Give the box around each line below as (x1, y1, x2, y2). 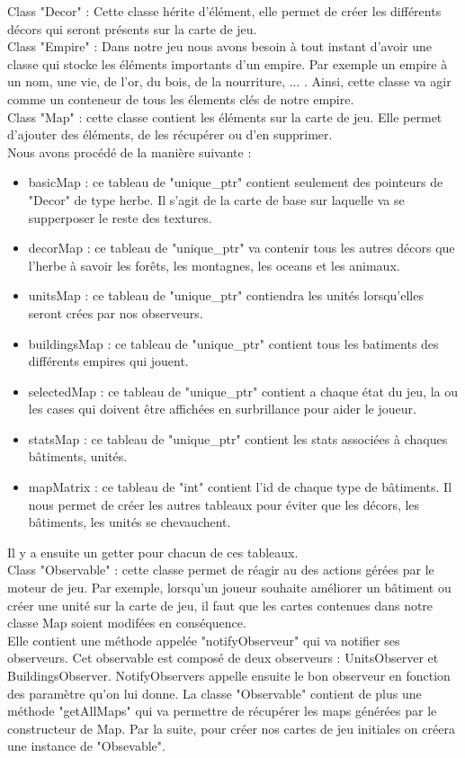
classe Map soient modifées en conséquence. (7, 613, 246, 632)
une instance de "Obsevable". (7, 736, 165, 755)
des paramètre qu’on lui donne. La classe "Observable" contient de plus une (7, 683, 422, 702)
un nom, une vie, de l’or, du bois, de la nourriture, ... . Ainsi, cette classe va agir (7, 72, 452, 91)
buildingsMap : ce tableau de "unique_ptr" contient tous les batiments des (28, 334, 439, 352)
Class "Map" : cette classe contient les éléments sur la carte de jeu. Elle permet (7, 107, 443, 126)
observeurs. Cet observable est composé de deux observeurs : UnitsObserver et (7, 648, 439, 667)
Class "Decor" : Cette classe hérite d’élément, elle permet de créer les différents (7, 2, 442, 20)
